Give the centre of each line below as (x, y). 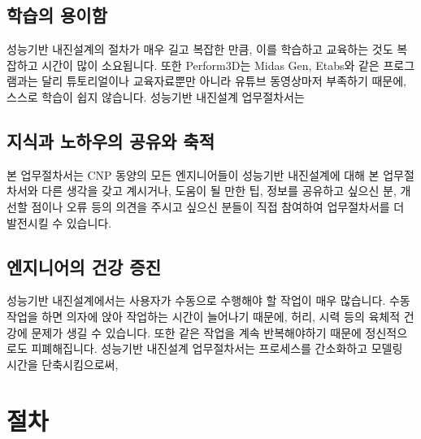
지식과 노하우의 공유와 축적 (111, 140)
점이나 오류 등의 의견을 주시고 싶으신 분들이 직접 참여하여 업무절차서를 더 (218, 206)
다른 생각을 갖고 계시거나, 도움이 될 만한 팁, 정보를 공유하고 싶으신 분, (219, 191)
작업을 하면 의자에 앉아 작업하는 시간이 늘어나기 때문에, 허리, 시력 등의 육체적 (204, 316)
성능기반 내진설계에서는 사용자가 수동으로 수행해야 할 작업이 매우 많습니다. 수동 (208, 300)
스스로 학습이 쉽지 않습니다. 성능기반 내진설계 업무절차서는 (156, 96)
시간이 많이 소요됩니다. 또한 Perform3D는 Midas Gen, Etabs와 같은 (210, 65)
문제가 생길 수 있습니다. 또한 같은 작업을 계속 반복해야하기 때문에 (196, 332)
